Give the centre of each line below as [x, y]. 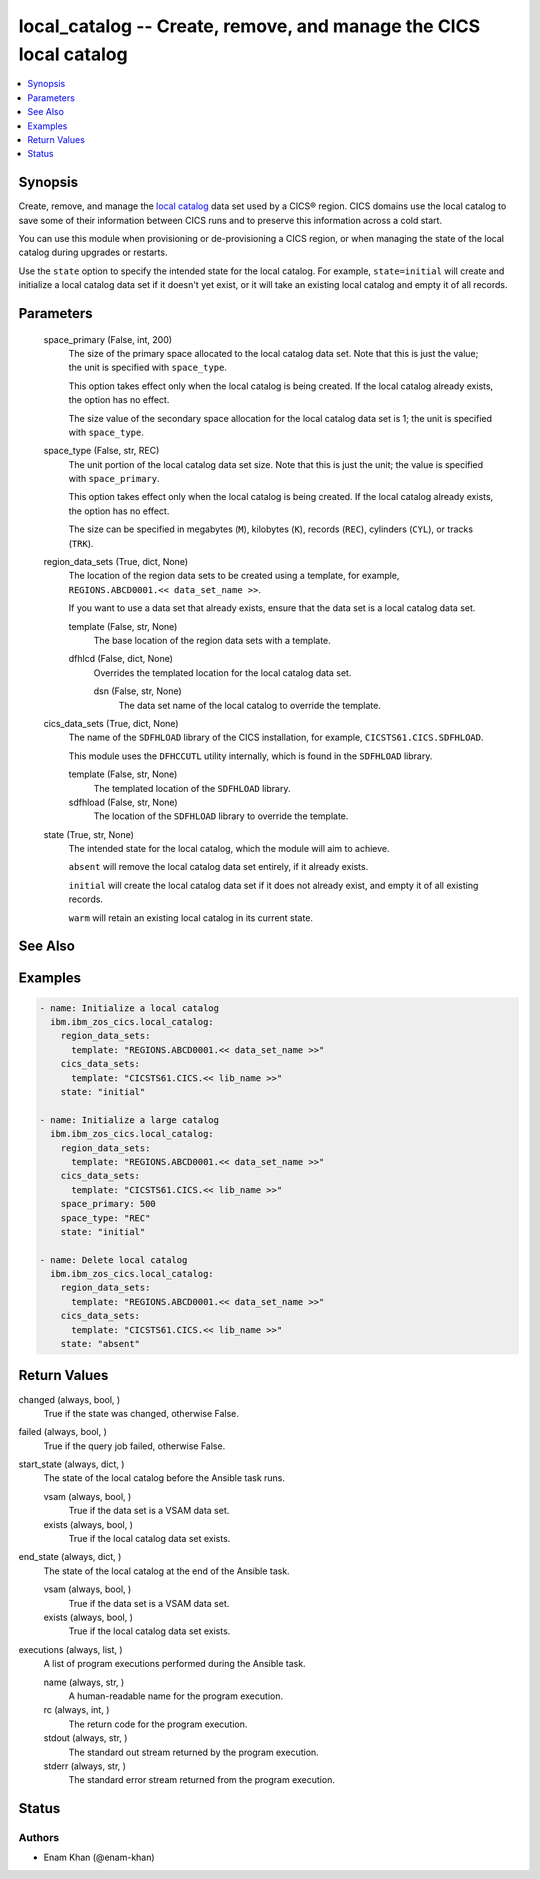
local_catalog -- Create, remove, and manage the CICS [249, 26]
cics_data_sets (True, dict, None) [111, 723]
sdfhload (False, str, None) [123, 802]
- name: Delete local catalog [113, 1259]
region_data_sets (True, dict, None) [116, 562]
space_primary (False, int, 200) [108, 339]
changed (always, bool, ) [69, 1399]
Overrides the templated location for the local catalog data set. [222, 672]
